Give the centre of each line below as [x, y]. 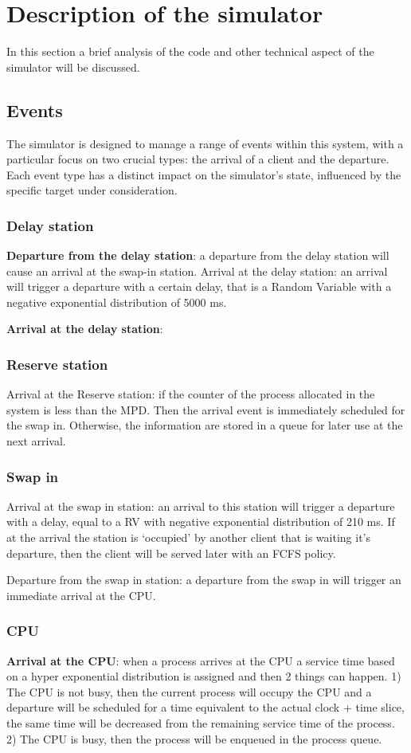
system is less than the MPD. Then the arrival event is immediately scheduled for [206, 409]
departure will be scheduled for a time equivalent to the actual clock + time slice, [205, 707]
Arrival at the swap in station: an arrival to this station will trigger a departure [201, 506]
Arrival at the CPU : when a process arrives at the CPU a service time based [201, 660]
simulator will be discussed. [73, 67]
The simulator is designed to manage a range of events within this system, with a [205, 143]
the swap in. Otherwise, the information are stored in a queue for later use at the [205, 425]
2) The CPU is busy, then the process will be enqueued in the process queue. [194, 738]
